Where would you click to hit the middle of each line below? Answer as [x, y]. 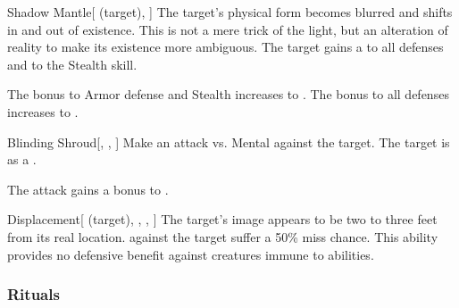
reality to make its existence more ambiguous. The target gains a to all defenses [225, 47]
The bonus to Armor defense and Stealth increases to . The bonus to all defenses [228, 94]
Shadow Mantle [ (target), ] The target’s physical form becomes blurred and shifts [230, 12]
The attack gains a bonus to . [88, 189]
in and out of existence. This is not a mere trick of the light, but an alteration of [228, 29]
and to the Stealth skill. [72, 64]
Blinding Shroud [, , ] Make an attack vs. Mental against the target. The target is [229, 142]
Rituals [33, 294]
